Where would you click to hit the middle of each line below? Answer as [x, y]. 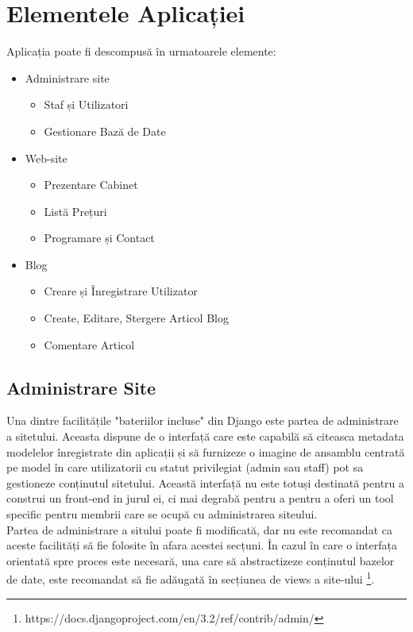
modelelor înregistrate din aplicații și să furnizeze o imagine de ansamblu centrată [206, 451]
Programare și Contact [99, 238]
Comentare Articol [89, 344]
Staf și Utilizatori [86, 104]
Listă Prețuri [75, 211]
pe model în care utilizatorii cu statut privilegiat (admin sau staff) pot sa [185, 467]
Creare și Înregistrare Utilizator [121, 291]
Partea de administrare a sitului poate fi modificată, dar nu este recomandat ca [199, 529]
